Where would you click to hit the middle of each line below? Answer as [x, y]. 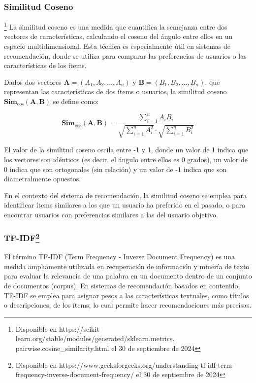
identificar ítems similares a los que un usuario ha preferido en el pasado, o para [125, 205]
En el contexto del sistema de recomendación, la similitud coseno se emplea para [125, 195]
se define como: [76, 101]
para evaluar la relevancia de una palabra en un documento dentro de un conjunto [128, 276]
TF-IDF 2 [22, 237]
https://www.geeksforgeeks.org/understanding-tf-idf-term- [146, 365]
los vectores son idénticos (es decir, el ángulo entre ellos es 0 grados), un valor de [126, 159]
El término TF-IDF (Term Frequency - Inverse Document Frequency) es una [120, 257]
